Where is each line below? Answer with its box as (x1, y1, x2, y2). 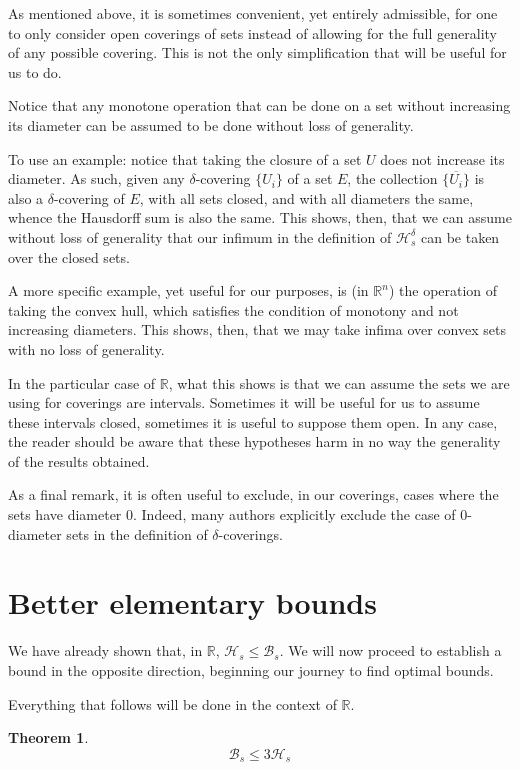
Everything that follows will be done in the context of (8, 693, 337, 714)
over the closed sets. (8, 246, 130, 267)
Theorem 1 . (8, 727, 89, 748)
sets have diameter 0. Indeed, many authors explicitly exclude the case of (8, 504, 456, 525)
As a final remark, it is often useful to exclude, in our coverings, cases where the (8, 484, 499, 505)
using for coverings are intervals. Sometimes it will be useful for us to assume (8, 392, 480, 413)
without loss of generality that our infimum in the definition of (8, 226, 392, 247)
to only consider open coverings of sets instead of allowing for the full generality (8, 22, 497, 43)
